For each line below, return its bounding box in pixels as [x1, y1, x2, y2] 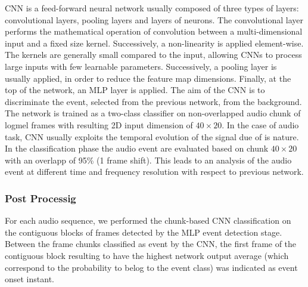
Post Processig [5, 190, 76, 205]
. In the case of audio [222, 118, 299, 131]
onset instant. [5, 273, 54, 285]
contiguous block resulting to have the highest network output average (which [5, 249, 289, 261]
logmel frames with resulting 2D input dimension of [5, 118, 193, 131]
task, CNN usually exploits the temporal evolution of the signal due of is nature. [5, 130, 299, 143]
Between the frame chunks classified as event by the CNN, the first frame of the [5, 237, 297, 250]
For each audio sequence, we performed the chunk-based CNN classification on [5, 214, 291, 227]
